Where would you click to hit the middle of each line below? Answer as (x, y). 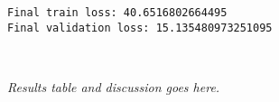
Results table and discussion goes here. (114, 86)
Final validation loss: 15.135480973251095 (140, 28)
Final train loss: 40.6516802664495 (117, 13)
